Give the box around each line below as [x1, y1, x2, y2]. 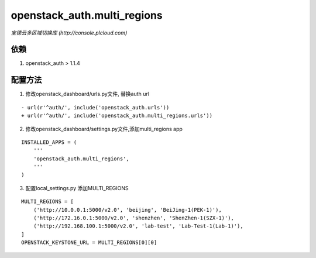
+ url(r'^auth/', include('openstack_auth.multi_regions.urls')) [21, 112, 213, 119]
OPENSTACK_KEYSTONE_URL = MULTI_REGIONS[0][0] [21, 239, 157, 246]
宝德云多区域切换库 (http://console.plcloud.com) [11, 29, 128, 36]
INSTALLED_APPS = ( [21, 139, 77, 146]
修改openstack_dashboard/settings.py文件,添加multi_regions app [25, 125, 183, 132]
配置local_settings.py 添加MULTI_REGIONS [25, 184, 129, 191]
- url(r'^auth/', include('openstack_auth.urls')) [21, 104, 170, 111]
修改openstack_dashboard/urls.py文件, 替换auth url [25, 91, 149, 98]
